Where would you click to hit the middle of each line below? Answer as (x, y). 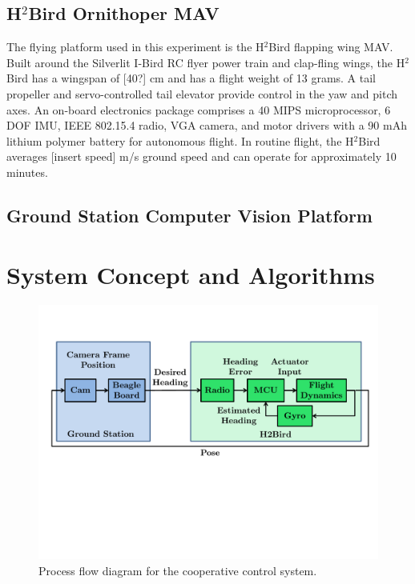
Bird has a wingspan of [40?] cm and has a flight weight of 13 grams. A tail (191, 78)
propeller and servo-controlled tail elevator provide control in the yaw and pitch (202, 93)
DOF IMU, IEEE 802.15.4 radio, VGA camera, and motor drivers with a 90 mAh (207, 125)
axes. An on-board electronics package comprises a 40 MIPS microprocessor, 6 (199, 109)
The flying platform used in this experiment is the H (135, 47)
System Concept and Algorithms (191, 274)
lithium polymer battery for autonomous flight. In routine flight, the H (180, 140)
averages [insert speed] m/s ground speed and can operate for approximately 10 (201, 156)
